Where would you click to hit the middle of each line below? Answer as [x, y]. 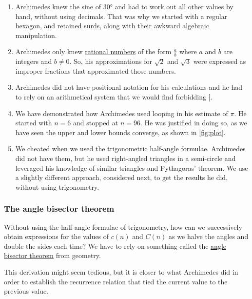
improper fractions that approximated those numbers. [96, 70]
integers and [34, 61]
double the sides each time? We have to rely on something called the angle [115, 246]
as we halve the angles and [209, 236]
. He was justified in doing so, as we [194, 123]
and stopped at [96, 123]
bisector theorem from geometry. [52, 255]
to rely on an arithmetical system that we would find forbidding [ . [114, 96]
